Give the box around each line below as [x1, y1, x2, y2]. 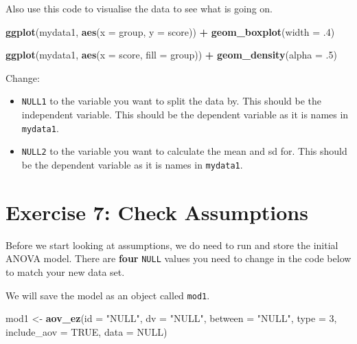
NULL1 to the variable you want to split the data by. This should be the [21, 94, 322, 108]
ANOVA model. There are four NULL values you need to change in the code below [5, 251, 352, 266]
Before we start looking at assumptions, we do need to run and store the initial [5, 237, 338, 252]
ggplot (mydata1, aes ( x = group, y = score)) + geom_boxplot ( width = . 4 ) [5, 24, 335, 39]
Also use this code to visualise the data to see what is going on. [5, 1, 273, 15]
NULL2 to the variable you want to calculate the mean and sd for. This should [21, 144, 347, 158]
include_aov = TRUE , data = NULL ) [5, 324, 168, 338]
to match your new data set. [5, 264, 125, 279]
